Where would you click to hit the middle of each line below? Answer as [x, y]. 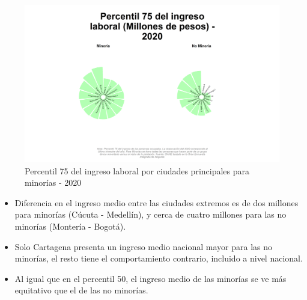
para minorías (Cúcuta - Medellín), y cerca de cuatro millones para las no [150, 214]
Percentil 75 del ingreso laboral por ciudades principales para [137, 170]
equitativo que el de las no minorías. [81, 290]
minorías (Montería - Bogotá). [70, 226]
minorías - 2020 [53, 182]
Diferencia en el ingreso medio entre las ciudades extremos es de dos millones [157, 202]
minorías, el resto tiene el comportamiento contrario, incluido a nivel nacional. [159, 258]
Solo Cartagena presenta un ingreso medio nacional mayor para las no [143, 246]
